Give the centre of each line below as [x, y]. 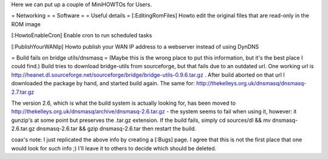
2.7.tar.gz [23, 92]
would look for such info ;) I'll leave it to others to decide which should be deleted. [114, 148]
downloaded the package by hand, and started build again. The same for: [103, 83]
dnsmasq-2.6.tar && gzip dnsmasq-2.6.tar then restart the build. [116, 129]
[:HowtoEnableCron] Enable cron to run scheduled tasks [82, 35]
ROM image [26, 24]
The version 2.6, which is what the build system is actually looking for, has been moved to [124, 103]
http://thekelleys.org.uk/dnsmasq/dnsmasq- [251, 83]
